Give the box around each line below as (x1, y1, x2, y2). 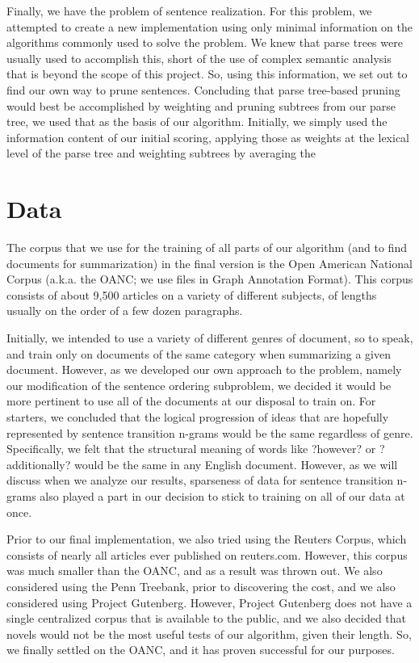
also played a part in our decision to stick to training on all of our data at (40, 487, 405, 504)
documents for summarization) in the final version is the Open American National (6, 254, 413, 271)
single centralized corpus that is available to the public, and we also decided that (6, 610, 407, 627)
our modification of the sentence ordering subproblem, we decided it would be (6, 376, 392, 393)
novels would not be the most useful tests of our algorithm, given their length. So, (6, 625, 412, 642)
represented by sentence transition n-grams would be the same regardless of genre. (6, 424, 413, 441)
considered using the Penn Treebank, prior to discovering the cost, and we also (6, 577, 396, 594)
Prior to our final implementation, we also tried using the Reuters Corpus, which (6, 531, 407, 548)
